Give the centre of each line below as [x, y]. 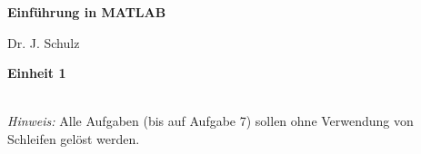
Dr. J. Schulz [44, 42]
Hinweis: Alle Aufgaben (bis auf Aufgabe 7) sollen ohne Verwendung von [210, 121]
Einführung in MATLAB [87, 12]
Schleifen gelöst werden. [74, 138]
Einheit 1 [37, 73]
